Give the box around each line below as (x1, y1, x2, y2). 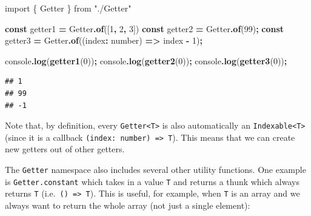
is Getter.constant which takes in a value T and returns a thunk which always (5, 175, 299, 187)
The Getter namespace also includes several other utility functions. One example (5, 163, 306, 176)
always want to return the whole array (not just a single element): (5, 199, 250, 212)
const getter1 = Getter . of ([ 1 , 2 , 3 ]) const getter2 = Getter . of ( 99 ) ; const (5, 22, 284, 35)
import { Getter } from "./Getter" (5, 2, 132, 14)
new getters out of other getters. (5, 143, 125, 155)
